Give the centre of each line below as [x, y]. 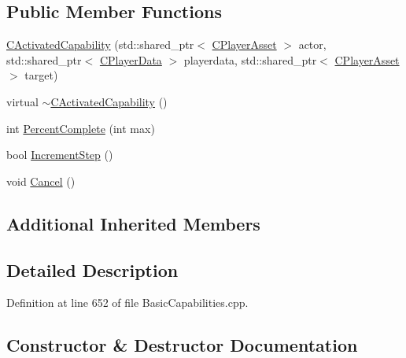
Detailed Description [92, 269]
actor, [312, 44]
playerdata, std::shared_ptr [250, 59]
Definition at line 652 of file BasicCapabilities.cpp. [127, 303]
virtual [22, 101]
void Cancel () [41, 181]
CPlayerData [131, 59]
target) [41, 75]
